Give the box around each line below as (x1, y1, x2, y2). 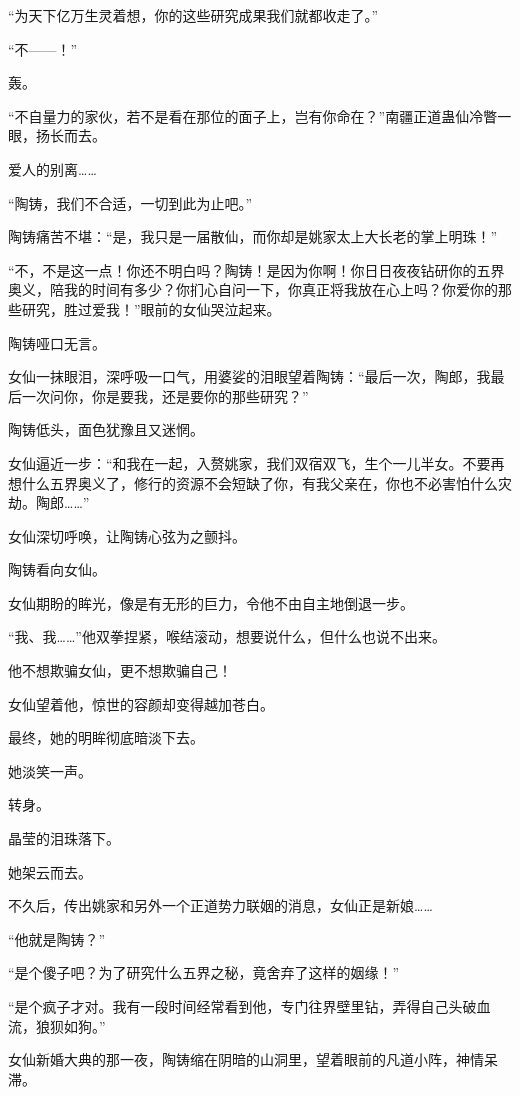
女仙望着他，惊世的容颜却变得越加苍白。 (8, 693, 274, 714)
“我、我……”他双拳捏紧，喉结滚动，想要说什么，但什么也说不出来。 (8, 626, 446, 647)
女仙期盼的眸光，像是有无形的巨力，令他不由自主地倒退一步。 (8, 592, 414, 613)
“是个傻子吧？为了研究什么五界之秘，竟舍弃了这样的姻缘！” (8, 962, 400, 983)
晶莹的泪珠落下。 (8, 828, 120, 849)
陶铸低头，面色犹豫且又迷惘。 (8, 419, 204, 440)
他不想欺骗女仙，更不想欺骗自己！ (8, 660, 232, 681)
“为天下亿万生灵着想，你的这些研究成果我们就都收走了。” (8, 5, 379, 25)
